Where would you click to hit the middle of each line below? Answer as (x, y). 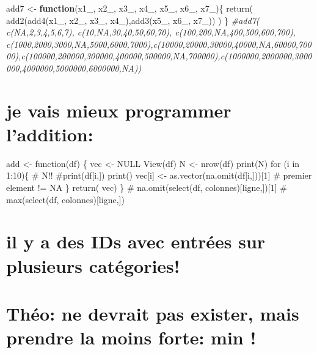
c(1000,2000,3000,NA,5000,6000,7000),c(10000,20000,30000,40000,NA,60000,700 (159, 44)
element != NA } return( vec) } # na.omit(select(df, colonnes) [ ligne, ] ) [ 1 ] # (147, 188)
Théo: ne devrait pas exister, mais (153, 313)
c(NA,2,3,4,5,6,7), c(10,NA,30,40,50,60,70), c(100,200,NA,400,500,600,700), (151, 32)
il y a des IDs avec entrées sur (136, 241)
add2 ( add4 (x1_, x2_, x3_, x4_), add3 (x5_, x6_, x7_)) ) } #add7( (133, 20)
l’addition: (50, 134)
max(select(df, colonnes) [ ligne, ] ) (65, 199)
